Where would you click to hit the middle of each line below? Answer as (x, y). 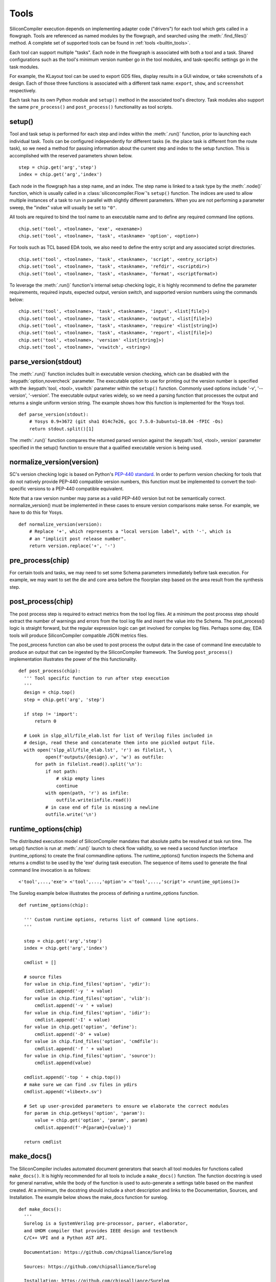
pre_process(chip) (39, 560)
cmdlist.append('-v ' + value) (74, 1006)
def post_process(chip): (50, 671)
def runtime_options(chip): (54, 905)
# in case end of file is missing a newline (102, 807)
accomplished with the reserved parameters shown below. (71, 155)
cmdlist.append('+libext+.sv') (63, 1091)
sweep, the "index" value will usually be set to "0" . (63, 207)
